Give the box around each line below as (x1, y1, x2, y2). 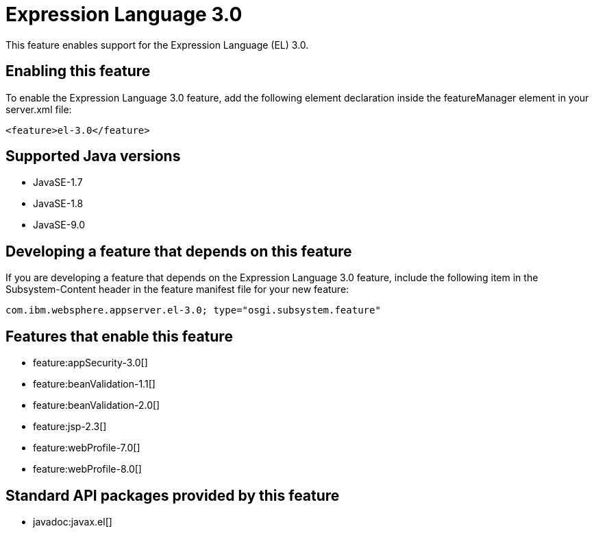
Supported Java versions (5, 147, 181, 165)
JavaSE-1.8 (33, 198, 84, 210)
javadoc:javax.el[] (33, 515, 112, 528)
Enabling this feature (5, 62, 151, 80)
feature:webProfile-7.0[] (33, 442, 140, 454)
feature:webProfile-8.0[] (33, 463, 142, 475)
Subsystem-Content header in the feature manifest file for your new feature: (5, 283, 349, 296)
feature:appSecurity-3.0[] (33, 357, 148, 369)
